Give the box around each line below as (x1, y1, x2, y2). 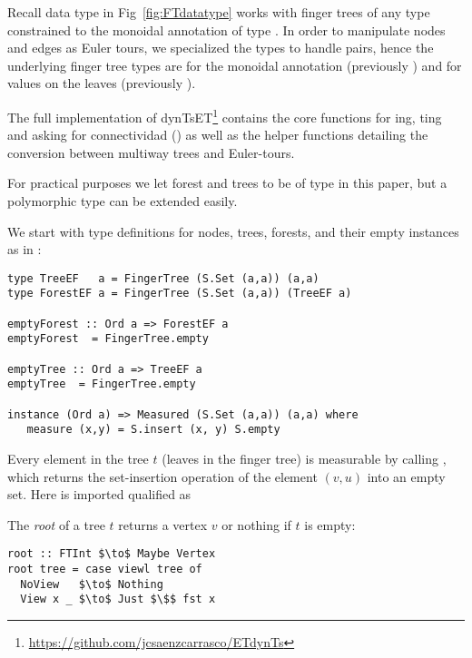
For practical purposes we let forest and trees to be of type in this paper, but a (7, 173, 447, 192)
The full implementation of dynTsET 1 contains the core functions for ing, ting (7, 104, 442, 126)
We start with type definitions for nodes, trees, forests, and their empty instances (7, 221, 459, 241)
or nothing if (221, 515, 291, 534)
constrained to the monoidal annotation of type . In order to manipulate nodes (7, 20, 446, 39)
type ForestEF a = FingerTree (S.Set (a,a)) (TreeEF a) (7, 287, 352, 300)
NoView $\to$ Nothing (20, 577, 163, 591)
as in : (7, 240, 42, 259)
